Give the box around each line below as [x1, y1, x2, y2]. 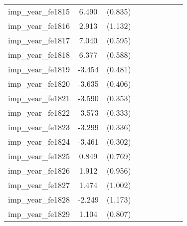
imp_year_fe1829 [8, 208, 70, 220]
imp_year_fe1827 [8, 179, 70, 191]
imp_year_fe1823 [8, 121, 70, 133]
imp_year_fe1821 [8, 92, 70, 104]
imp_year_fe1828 [8, 194, 70, 205]
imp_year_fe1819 [8, 63, 70, 75]
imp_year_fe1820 [8, 78, 70, 89]
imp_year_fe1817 [8, 34, 70, 46]
